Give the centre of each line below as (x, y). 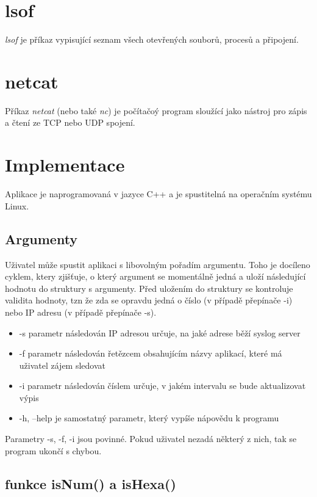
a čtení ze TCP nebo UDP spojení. (70, 122)
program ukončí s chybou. (53, 450)
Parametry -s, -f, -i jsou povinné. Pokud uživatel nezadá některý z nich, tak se (151, 439)
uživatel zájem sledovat (62, 365)
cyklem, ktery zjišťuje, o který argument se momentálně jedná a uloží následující (155, 276)
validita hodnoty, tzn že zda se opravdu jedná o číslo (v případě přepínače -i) (149, 300)
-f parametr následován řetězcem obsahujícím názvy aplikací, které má (151, 353)
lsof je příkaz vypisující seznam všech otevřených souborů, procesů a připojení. (152, 39)
